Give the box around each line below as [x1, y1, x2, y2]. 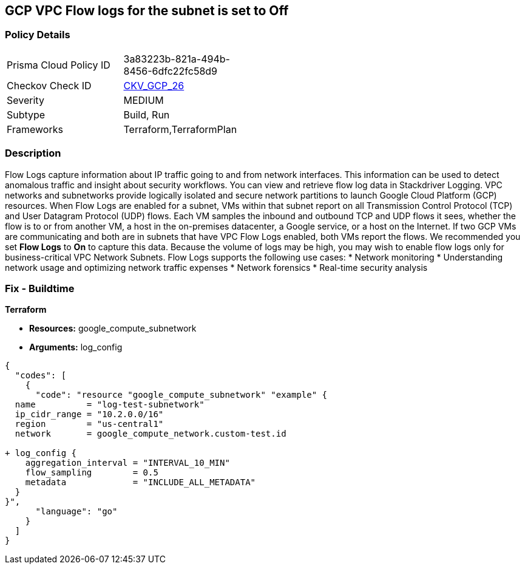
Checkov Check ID [7, 79, 92, 92]
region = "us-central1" [15, 419, 164, 429]
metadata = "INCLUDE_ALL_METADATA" [25, 477, 256, 488]
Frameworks [7, 123, 63, 135]
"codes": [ [15, 370, 67, 381]
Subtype [7, 108, 46, 121]
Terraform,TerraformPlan [123, 123, 237, 135]
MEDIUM [123, 94, 164, 106]
